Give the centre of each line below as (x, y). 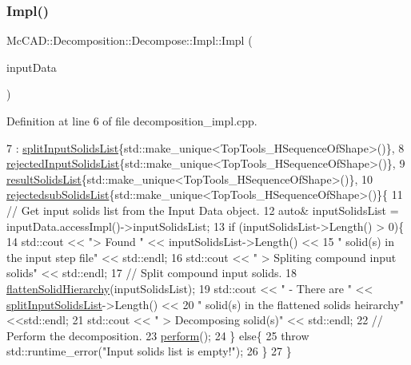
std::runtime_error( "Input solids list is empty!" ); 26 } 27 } (149, 351)
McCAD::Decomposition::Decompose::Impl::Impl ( (130, 40)
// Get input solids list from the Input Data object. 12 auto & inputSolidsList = (203, 210)
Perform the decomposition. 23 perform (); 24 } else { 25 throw (158, 335)
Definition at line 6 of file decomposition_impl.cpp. (132, 121)
